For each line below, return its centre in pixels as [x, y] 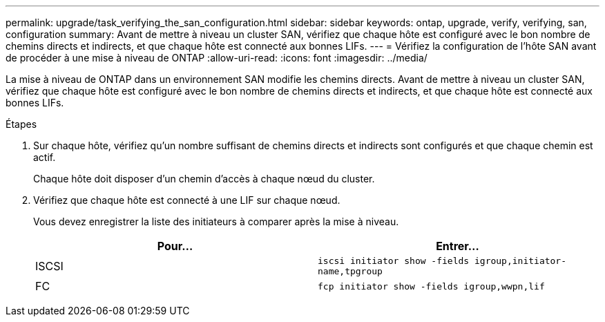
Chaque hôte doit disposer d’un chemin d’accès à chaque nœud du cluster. [204, 179]
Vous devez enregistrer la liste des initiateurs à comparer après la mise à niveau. [216, 221]
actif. [45, 157]
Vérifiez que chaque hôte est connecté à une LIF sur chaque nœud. [187, 200]
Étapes [21, 124]
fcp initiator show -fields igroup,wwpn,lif [431, 286]
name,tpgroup [350, 271]
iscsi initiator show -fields [394, 261]
